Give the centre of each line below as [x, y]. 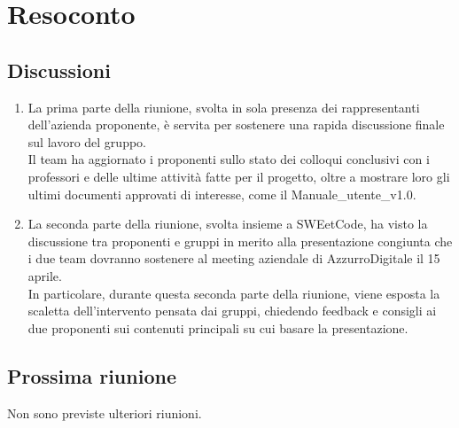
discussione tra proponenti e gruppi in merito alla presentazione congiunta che [240, 241]
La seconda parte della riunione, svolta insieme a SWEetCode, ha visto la [228, 224]
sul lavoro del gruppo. [87, 141]
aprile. [45, 275]
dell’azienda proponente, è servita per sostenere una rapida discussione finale [236, 125]
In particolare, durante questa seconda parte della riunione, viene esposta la [234, 293]
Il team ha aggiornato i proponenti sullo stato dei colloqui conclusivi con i [229, 159]
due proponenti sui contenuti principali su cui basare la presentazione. [218, 327]
